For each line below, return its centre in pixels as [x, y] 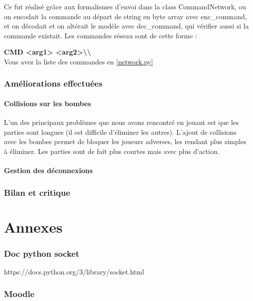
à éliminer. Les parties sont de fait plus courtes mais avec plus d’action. [112, 151]
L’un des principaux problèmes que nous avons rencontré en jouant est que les [121, 122]
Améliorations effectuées [53, 83]
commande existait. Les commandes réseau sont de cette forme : [100, 35]
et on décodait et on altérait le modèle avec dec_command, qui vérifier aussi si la [126, 26]
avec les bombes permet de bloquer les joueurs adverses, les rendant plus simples [125, 141]
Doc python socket [42, 253]
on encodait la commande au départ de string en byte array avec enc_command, [126, 16]
